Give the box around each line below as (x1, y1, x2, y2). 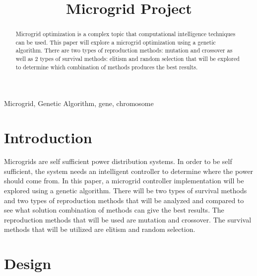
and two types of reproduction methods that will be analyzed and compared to (4, 195, 244, 205)
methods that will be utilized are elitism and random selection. (4, 224, 195, 234)
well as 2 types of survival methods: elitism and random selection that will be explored (15, 55, 240, 63)
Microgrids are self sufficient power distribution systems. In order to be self (4, 156, 232, 166)
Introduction (4, 127, 92, 148)
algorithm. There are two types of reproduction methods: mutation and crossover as (15, 46, 233, 55)
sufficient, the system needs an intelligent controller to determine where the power (4, 166, 254, 176)
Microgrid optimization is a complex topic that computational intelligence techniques (15, 30, 236, 38)
